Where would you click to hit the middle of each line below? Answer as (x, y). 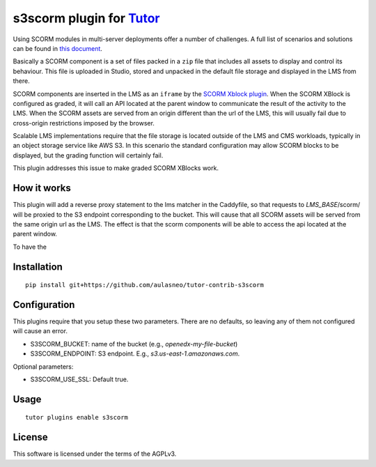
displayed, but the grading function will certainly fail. (88, 155)
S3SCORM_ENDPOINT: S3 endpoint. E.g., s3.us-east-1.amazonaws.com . (135, 354)
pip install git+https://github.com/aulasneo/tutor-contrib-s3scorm (144, 285)
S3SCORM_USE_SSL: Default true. (79, 379)
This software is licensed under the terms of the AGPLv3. (95, 454)
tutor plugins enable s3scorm (77, 418)
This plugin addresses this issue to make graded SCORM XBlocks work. (116, 168)
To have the (30, 247)
